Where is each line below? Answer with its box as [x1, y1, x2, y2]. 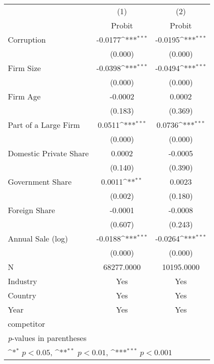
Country [8, 290, 36, 301]
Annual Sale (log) [8, 233, 68, 244]
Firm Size [8, 62, 41, 73]
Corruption [8, 34, 46, 45]
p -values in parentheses [8, 332, 87, 343]
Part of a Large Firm [8, 119, 80, 130]
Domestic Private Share [8, 147, 89, 159]
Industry [8, 275, 37, 287]
